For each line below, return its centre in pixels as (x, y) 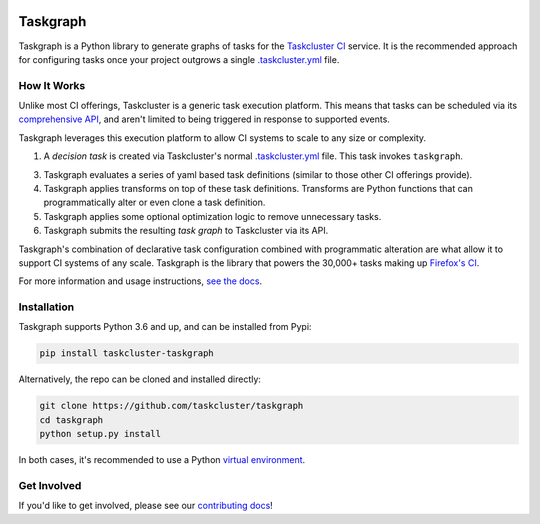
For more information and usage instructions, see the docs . (140, 281)
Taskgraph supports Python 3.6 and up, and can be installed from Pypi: (165, 327)
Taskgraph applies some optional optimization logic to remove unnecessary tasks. (212, 216)
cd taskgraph (71, 419)
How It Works (52, 85)
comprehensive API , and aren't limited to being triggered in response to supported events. (204, 119)
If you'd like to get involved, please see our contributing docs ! (146, 506)
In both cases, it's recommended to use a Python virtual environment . (162, 460)
